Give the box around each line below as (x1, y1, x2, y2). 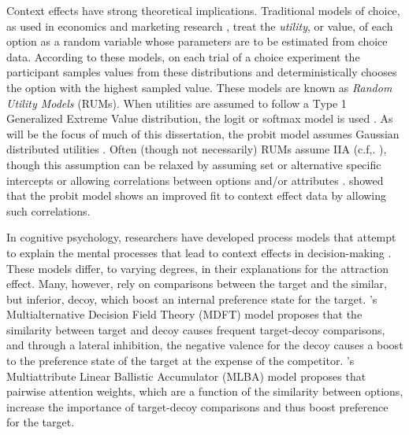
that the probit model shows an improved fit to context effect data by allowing (6, 187, 387, 204)
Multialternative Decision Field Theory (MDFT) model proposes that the (6, 306, 363, 323)
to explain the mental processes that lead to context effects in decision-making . (6, 244, 392, 260)
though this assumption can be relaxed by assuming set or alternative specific (6, 156, 381, 172)
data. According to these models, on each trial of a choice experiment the (6, 48, 360, 65)
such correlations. (6, 202, 91, 219)
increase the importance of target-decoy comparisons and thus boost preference (6, 398, 389, 415)
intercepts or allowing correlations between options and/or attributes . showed (6, 171, 384, 188)
